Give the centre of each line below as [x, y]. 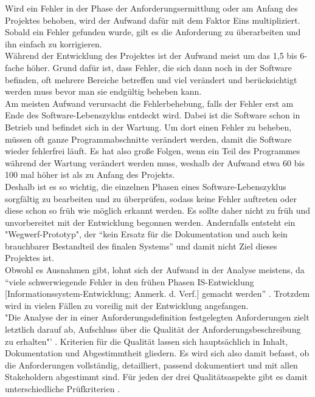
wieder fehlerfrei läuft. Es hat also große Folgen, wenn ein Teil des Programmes [153, 151]
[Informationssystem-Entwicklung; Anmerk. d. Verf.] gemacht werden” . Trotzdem [157, 294]
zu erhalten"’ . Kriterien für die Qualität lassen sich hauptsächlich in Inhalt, [147, 341]
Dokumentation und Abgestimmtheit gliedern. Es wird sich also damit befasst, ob [157, 353]
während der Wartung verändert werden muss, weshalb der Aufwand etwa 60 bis [155, 162]
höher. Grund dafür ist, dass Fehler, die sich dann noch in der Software [159, 67]
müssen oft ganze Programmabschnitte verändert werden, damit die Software [148, 139]
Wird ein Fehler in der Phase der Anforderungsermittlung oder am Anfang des [151, 8]
